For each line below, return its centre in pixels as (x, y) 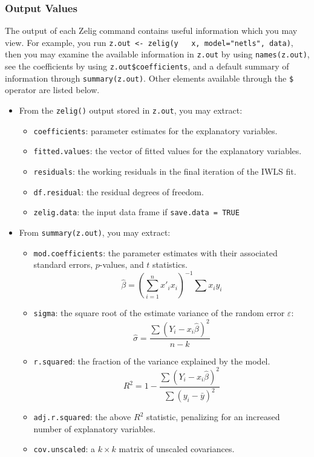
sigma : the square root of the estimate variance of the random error (159, 313)
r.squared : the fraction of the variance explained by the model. (152, 361)
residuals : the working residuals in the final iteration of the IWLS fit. (165, 171)
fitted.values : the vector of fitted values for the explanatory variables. (168, 151)
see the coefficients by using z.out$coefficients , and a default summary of (147, 66)
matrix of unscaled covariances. (177, 449)
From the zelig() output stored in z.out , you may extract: (131, 110)
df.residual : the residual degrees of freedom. (119, 191)
